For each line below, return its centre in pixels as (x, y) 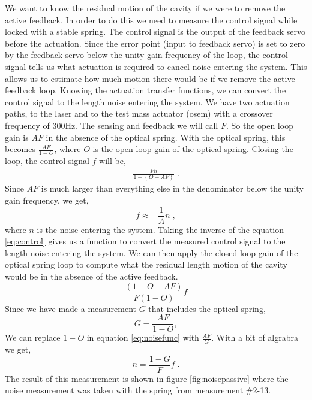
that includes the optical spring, (207, 308)
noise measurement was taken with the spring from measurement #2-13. (138, 390)
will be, (112, 160)
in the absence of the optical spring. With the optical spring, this (166, 137)
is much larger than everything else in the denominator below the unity (172, 188)
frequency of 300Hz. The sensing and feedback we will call (112, 125)
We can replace (33, 337)
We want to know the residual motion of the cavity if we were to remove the (145, 8)
